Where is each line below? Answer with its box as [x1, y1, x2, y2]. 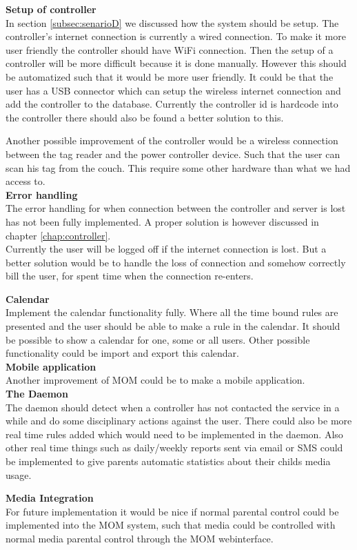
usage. [6, 467, 32, 482]
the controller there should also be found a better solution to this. [6, 110, 284, 124]
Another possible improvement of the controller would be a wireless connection [6, 133, 338, 148]
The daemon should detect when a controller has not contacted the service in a [6, 400, 340, 414]
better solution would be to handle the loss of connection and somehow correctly [6, 255, 346, 269]
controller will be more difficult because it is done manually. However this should [6, 56, 347, 70]
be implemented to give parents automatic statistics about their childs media [6, 454, 331, 468]
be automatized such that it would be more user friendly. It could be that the [6, 69, 334, 84]
